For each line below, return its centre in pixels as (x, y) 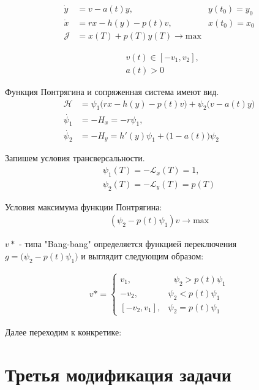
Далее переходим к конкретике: (63, 331)
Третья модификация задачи (118, 374)
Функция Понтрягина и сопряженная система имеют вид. (112, 91)
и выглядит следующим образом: (142, 255)
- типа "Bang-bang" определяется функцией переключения (128, 244)
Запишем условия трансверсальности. (75, 158)
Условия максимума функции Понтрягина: (84, 206)
